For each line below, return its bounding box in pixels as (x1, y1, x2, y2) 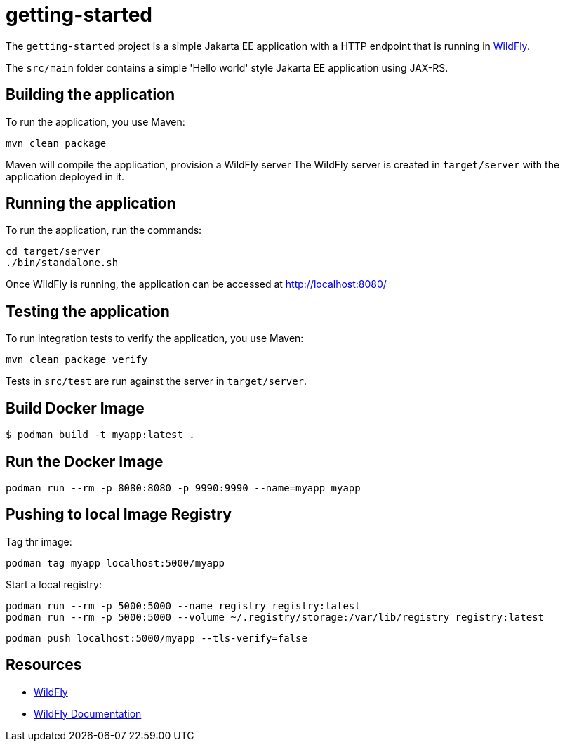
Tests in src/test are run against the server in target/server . (6, 375, 307, 388)
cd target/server (6, 246, 100, 258)
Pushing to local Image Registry (6, 505, 232, 524)
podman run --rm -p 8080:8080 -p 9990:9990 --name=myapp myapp (6, 482, 361, 494)
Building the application (6, 86, 175, 104)
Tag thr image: (6, 535, 72, 548)
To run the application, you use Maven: (6, 115, 185, 128)
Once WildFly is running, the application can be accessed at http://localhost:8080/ (6, 278, 387, 291)
